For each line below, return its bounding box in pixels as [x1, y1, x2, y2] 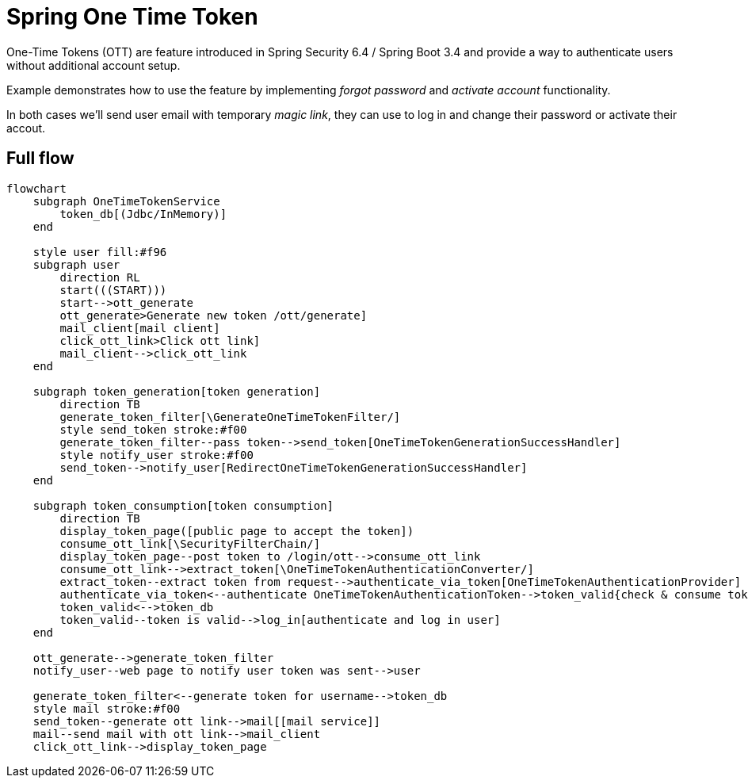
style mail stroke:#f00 [32, 702, 181, 715]
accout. [6, 120, 46, 135]
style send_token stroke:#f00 [59, 423, 247, 436]
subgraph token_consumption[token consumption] [32, 499, 334, 512]
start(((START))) [59, 283, 167, 296]
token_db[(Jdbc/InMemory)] [59, 207, 227, 220]
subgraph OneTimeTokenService [32, 194, 220, 208]
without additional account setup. [6, 58, 181, 72]
